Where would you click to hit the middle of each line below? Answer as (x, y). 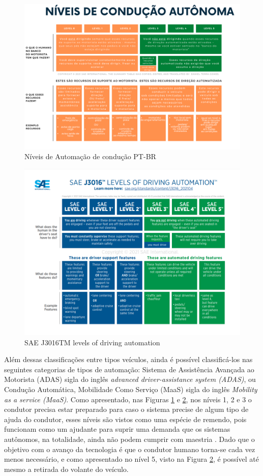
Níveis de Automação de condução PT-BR (90, 156)
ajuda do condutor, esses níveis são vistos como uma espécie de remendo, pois (125, 419)
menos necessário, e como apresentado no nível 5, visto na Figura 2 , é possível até (131, 459)
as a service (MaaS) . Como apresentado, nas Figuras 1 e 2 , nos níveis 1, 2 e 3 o (128, 399)
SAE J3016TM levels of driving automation (92, 342)
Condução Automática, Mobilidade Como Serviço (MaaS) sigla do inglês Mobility (131, 389)
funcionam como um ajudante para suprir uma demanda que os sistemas (117, 429)
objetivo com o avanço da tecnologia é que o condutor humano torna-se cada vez (130, 449)
